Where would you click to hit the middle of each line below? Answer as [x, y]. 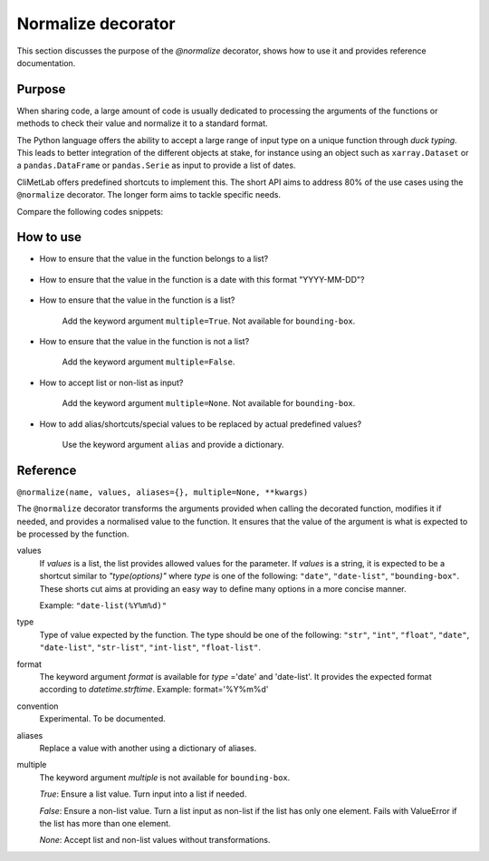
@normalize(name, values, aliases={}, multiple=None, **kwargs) [163, 492]
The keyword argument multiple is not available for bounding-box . [165, 777]
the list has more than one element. [105, 823]
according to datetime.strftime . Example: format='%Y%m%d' [154, 690]
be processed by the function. [73, 534]
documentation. [46, 63]
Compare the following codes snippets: [90, 211]
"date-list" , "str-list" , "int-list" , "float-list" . [150, 647]
